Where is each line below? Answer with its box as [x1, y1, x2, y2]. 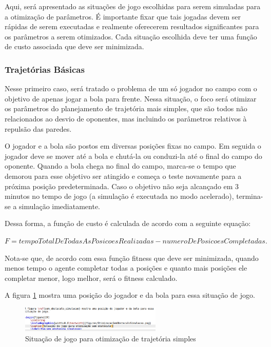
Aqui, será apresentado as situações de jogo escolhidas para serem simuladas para [5, 1, 261, 11]
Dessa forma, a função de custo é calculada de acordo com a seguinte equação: [5, 218, 251, 229]
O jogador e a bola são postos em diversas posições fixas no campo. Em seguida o [5, 140, 261, 151]
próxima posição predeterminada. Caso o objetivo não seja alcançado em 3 [5, 180, 239, 191]
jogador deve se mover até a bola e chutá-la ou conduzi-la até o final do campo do [5, 150, 262, 161]
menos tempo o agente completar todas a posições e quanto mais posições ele [5, 262, 247, 273]
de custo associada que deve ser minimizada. [5, 41, 144, 52]
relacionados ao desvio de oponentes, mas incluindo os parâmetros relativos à [5, 113, 247, 124]
